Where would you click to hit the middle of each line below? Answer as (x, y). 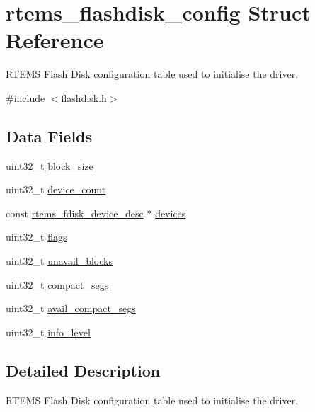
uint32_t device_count (56, 189)
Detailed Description (83, 370)
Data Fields (49, 136)
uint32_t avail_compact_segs (71, 308)
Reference (55, 40)
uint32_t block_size (50, 165)
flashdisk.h (84, 97)
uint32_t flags (36, 237)
